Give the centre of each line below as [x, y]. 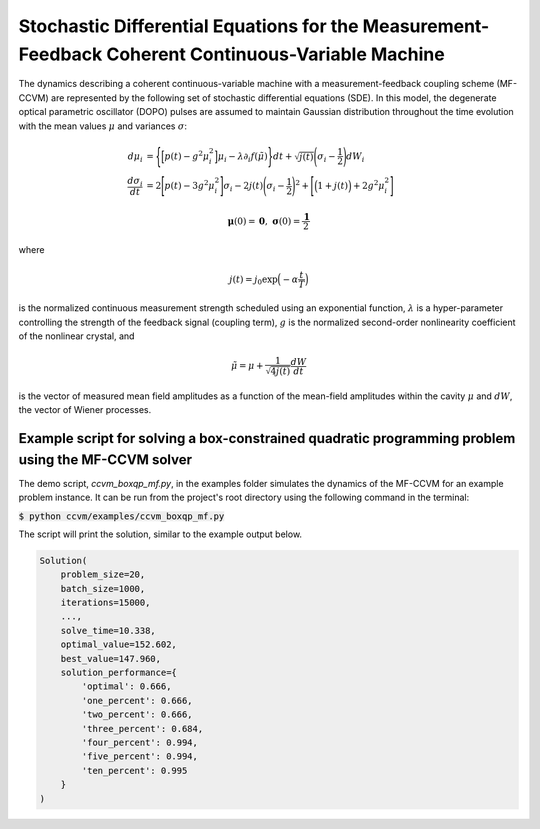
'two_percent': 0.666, [137, 714]
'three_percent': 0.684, [142, 728]
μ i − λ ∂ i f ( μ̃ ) [243, 157]
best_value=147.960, [111, 658]
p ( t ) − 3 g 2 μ [189, 185]
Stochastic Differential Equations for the [188, 26]
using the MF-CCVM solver [105, 459]
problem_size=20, [103, 574]
